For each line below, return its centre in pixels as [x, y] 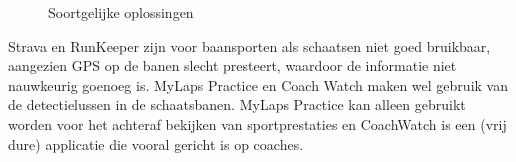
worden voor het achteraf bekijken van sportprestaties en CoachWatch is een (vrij [257, 123]
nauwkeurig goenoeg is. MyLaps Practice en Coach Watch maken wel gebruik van [258, 84]
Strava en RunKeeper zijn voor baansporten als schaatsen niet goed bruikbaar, [249, 45]
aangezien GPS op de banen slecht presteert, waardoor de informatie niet [232, 65]
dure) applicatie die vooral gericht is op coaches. [156, 143]
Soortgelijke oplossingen [121, 12]
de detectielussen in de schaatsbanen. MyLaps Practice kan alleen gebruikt [237, 104]
